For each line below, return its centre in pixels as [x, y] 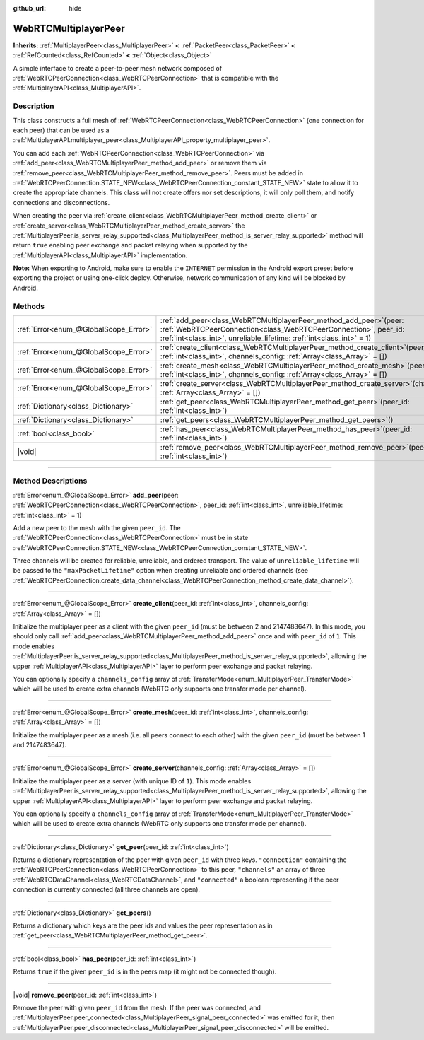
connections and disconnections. [61, 202]
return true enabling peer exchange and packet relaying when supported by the [130, 245]
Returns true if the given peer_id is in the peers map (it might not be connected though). [145, 971]
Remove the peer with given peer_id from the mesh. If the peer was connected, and [137, 1007]
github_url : [29, 8]
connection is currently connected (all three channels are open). [107, 889]
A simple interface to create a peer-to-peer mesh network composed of [118, 68]
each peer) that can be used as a [61, 130]
